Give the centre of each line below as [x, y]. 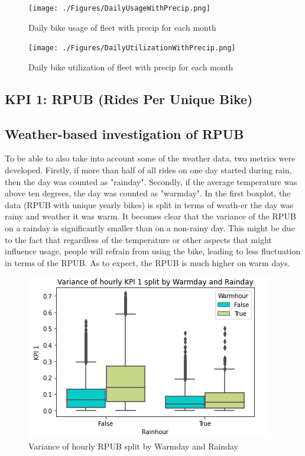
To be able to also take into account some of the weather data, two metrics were [150, 158]
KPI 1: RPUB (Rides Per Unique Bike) [129, 98]
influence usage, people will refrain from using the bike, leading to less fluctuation [153, 251]
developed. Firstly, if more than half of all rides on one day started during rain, [148, 170]
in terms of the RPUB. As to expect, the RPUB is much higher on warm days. [147, 262]
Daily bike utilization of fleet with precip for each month [131, 67]
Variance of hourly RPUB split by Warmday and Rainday [133, 446]
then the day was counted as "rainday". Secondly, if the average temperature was [151, 181]
